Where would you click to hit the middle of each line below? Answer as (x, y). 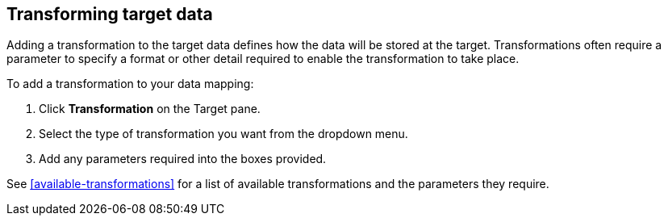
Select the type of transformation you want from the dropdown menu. (223, 134)
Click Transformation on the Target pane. (150, 109)
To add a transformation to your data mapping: (130, 84)
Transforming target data (110, 14)
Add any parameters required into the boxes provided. (183, 159)
